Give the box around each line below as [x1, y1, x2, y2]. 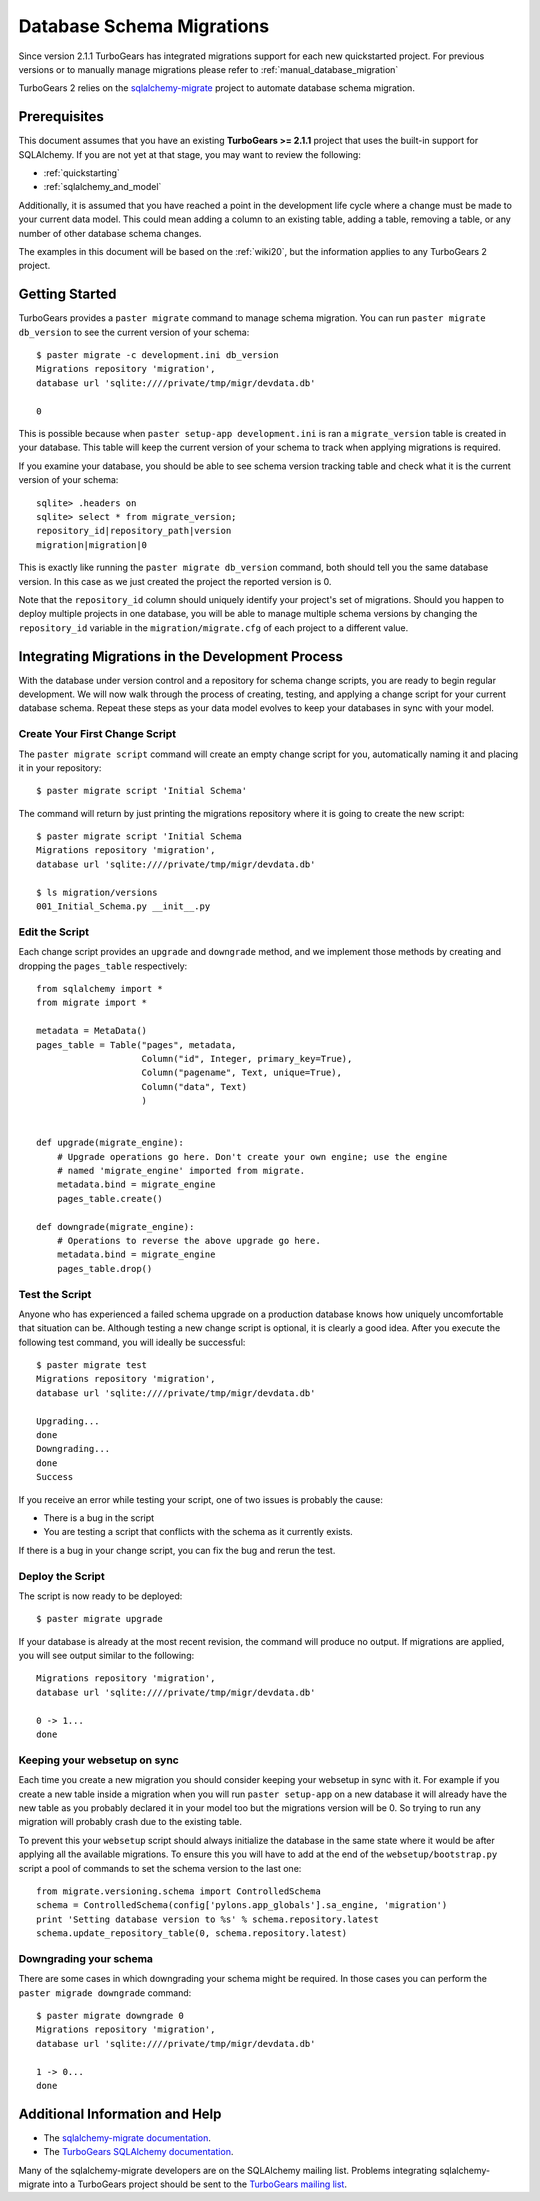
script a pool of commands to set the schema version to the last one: [18, 1862, 302, 1874]
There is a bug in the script [43, 1511, 155, 1524]
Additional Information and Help [18, 2105, 222, 2122]
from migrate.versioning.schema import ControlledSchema [36, 1885, 322, 1897]
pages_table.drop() [56, 1263, 153, 1274]
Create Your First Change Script [18, 727, 177, 741]
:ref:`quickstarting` [43, 167, 120, 179]
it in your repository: [18, 761, 102, 774]
